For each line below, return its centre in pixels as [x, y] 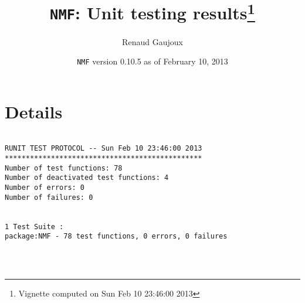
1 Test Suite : [34, 227]
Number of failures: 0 [49, 197]
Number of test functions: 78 [64, 168]
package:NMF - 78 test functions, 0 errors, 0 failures [116, 236]
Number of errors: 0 [45, 188]
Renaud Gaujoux [152, 41]
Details [34, 111]
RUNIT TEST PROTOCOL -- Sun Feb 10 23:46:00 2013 [104, 149]
